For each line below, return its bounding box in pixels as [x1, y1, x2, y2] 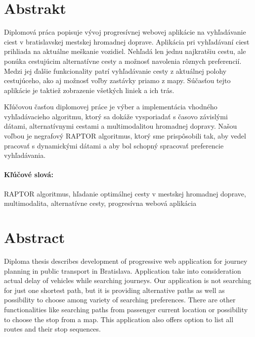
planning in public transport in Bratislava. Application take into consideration [4, 265, 241, 276]
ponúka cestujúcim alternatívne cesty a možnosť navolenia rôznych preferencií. [4, 55, 242, 66]
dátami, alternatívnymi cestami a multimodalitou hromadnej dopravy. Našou [4, 121, 237, 131]
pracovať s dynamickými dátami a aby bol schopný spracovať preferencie [4, 140, 224, 150]
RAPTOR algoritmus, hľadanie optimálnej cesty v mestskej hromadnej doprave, [4, 188, 246, 198]
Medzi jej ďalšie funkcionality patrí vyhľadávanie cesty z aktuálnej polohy [4, 65, 227, 76]
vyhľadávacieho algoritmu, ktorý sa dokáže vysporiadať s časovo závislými [4, 111, 228, 121]
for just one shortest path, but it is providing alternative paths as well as [4, 285, 225, 295]
